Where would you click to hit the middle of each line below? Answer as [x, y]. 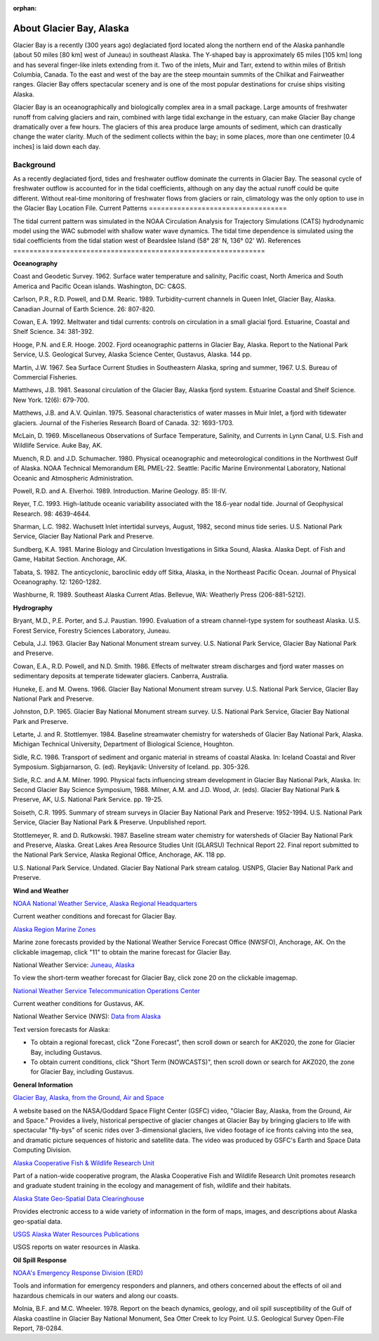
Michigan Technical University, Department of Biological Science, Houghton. [124, 744]
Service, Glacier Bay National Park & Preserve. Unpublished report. [110, 822]
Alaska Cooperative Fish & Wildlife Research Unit [84, 1162]
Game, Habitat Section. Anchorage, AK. [70, 559]
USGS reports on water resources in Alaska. [77, 1247]
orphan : [25, 8]
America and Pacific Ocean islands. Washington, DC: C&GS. [100, 286]
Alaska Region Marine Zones [54, 929]
